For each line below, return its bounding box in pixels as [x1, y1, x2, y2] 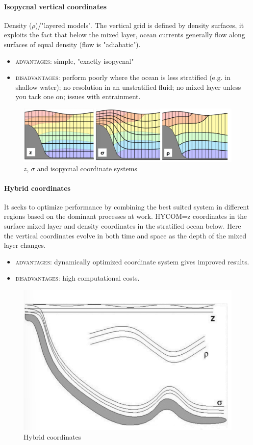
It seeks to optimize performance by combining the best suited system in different [4, 201, 250, 211]
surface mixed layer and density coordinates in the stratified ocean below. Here [4, 221, 241, 231]
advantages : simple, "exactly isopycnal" [15, 55, 134, 66]
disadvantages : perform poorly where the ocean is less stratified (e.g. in [15, 72, 230, 82]
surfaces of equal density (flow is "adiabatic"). [4, 39, 141, 49]
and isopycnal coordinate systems [37, 163, 137, 174]
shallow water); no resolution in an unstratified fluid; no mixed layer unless [15, 81, 241, 92]
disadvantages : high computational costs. [15, 273, 140, 283]
